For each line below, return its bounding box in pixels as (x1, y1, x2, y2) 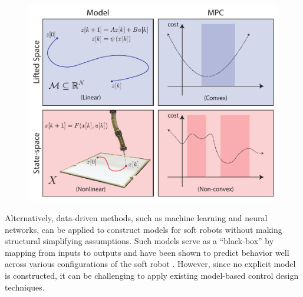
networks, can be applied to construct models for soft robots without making (5, 223, 282, 235)
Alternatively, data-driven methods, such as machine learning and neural (5, 212, 268, 223)
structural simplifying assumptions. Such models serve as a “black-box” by (5, 235, 274, 247)
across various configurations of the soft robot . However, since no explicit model (5, 258, 296, 270)
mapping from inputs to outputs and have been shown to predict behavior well (5, 246, 289, 258)
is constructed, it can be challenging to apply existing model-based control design (5, 269, 299, 281)
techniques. (5, 281, 45, 293)
